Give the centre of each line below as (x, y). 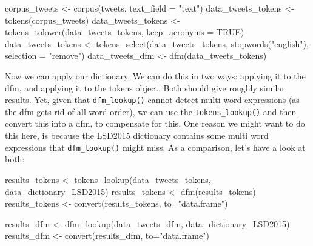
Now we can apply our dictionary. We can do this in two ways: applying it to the (155, 75)
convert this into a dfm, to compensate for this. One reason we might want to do (155, 123)
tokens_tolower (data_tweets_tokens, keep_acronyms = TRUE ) (125, 32)
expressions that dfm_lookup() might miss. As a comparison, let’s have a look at (155, 147)
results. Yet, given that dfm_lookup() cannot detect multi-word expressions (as (152, 100)
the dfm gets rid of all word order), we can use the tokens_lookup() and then (151, 111)
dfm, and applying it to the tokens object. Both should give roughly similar (145, 88)
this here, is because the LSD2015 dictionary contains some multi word (137, 135)
